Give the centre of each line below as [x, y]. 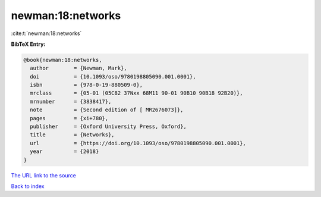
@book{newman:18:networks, [63, 60]
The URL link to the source [44, 175]
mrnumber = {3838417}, [71, 101]
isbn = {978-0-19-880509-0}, [86, 85]
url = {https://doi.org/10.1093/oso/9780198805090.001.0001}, [138, 143]
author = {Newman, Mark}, [78, 68]
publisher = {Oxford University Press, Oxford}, [108, 127]
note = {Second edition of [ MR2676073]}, [107, 110]
